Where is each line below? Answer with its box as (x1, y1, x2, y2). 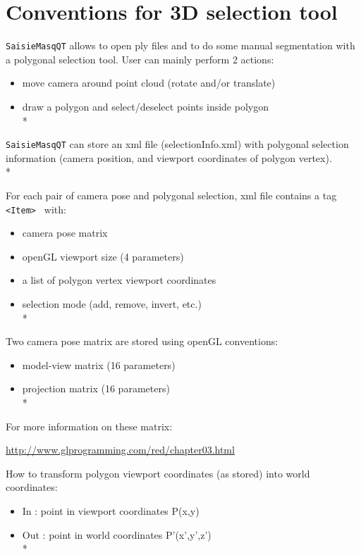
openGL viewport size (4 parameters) (22, 249, 184, 263)
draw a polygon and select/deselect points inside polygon (22, 99, 269, 113)
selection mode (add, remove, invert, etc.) (22, 297, 202, 311)
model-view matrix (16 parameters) (22, 357, 176, 372)
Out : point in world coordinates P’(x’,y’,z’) (22, 527, 212, 542)
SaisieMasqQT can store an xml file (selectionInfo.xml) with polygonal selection (6, 137, 349, 151)
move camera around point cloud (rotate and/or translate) (22, 75, 276, 90)
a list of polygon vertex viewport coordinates (22, 273, 216, 287)
